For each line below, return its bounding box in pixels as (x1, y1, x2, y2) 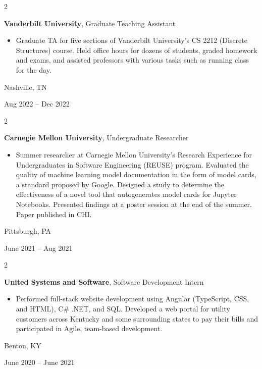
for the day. (16, 64, 51, 75)
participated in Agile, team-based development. (16, 323, 163, 334)
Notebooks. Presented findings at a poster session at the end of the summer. (16, 198, 252, 209)
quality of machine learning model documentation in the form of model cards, (16, 169, 256, 180)
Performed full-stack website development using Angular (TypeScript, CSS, (16, 293, 249, 304)
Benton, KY (4, 340, 41, 350)
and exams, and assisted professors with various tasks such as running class (16, 55, 249, 65)
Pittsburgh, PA (4, 226, 51, 236)
